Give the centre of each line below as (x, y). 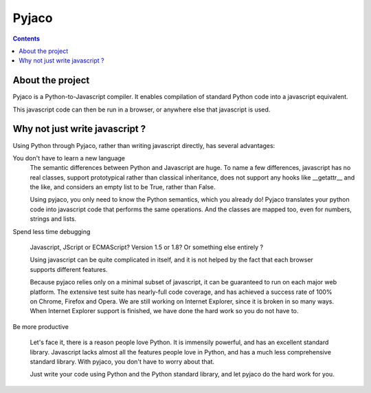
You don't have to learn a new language (69, 158)
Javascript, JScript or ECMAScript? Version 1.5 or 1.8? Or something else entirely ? (147, 247)
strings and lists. (53, 219)
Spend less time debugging (52, 231)
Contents (26, 39)
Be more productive (41, 326)
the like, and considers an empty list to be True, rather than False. (123, 187)
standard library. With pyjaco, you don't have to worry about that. (122, 361)
